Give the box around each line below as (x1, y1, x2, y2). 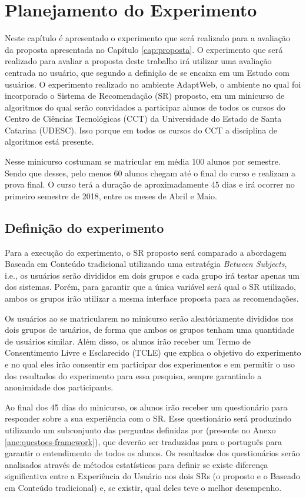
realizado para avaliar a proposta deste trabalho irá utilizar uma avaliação (5, 55, 272, 67)
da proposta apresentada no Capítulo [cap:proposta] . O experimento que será (5, 43, 283, 55)
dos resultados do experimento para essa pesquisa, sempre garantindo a (5, 369, 262, 382)
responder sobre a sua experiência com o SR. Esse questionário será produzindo (5, 412, 291, 425)
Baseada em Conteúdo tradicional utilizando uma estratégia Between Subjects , (5, 258, 287, 270)
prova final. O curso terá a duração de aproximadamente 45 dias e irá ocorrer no (5, 178, 295, 190)
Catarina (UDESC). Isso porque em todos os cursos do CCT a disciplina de (5, 123, 278, 136)
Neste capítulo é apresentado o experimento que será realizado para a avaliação (5, 32, 290, 44)
